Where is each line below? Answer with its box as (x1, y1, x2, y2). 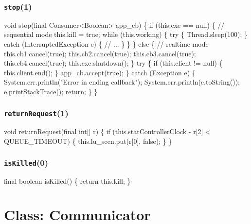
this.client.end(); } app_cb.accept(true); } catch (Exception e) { (4, 67, 196, 77)
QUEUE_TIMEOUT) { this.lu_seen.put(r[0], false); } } (4, 136, 172, 146)
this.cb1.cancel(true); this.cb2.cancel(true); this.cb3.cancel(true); (4, 48, 196, 58)
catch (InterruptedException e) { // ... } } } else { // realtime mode (4, 38, 209, 49)
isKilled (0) (4, 156, 49, 169)
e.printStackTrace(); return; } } (4, 86, 98, 96)
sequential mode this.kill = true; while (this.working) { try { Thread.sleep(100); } (4, 29, 248, 39)
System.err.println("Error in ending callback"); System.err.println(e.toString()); (4, 77, 240, 87)
